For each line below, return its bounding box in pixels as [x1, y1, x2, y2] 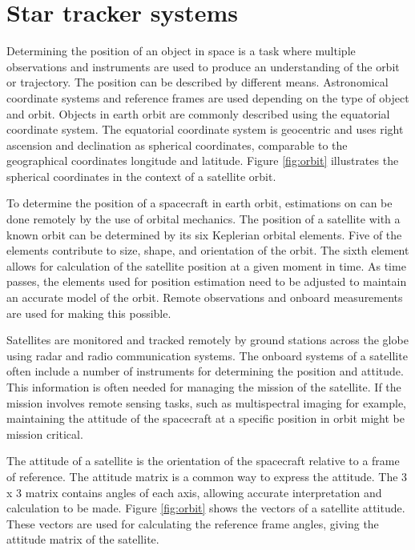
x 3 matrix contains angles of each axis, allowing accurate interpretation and [6, 484, 382, 500]
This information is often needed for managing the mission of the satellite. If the [6, 379, 401, 395]
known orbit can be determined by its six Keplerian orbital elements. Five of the [6, 226, 402, 243]
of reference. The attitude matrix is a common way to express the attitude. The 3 [6, 468, 408, 484]
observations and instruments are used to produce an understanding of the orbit [6, 58, 400, 74]
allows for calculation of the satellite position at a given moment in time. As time [6, 257, 406, 274]
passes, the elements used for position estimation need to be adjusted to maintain [6, 273, 407, 290]
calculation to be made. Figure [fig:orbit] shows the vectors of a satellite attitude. [6, 500, 405, 516]
